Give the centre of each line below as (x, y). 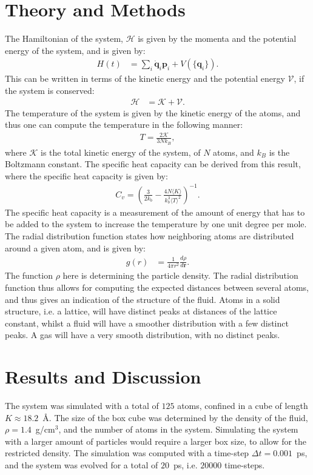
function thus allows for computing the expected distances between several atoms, (157, 287)
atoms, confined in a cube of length (243, 406)
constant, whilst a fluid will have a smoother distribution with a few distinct (147, 323)
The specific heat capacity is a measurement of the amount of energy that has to (155, 212)
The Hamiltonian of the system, (64, 38)
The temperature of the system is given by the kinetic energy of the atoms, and (153, 112)
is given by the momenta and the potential (217, 38)
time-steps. (244, 465)
